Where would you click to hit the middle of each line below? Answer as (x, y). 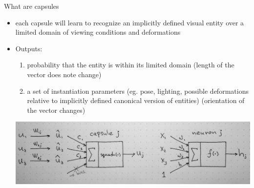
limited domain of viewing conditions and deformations (98, 32)
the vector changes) (56, 110)
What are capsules (32, 6)
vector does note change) (64, 74)
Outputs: (29, 48)
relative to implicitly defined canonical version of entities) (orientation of (136, 100)
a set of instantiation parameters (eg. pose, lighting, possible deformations (138, 91)
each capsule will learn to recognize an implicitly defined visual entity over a (130, 22)
